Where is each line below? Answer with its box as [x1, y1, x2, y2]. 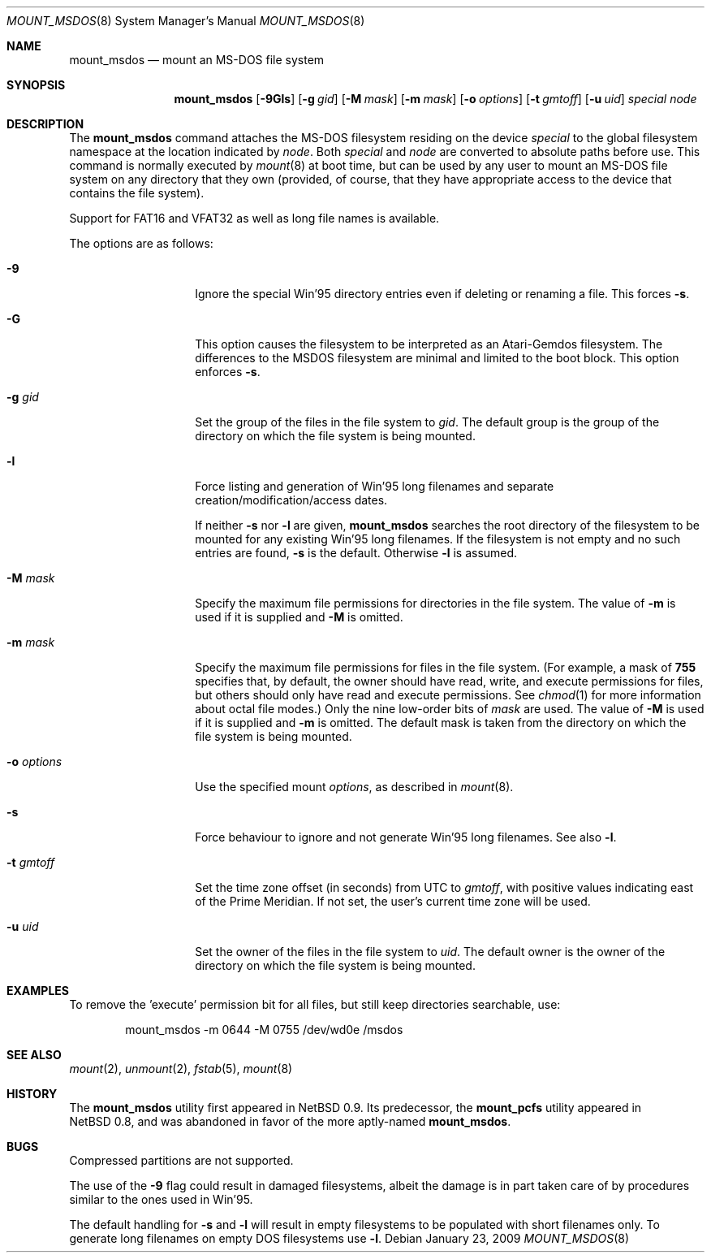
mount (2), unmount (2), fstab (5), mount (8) [69, 1062, 293, 1075]
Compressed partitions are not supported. [69, 1153, 294, 1167]
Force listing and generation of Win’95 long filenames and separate [195, 479, 554, 493]
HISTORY [6, 1087, 58, 1101]
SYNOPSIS [6, 78, 66, 92]
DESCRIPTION [6, 117, 84, 131]
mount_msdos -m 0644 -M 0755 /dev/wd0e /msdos [125, 1023, 403, 1036]
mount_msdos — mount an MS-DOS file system [69, 53, 325, 67]
